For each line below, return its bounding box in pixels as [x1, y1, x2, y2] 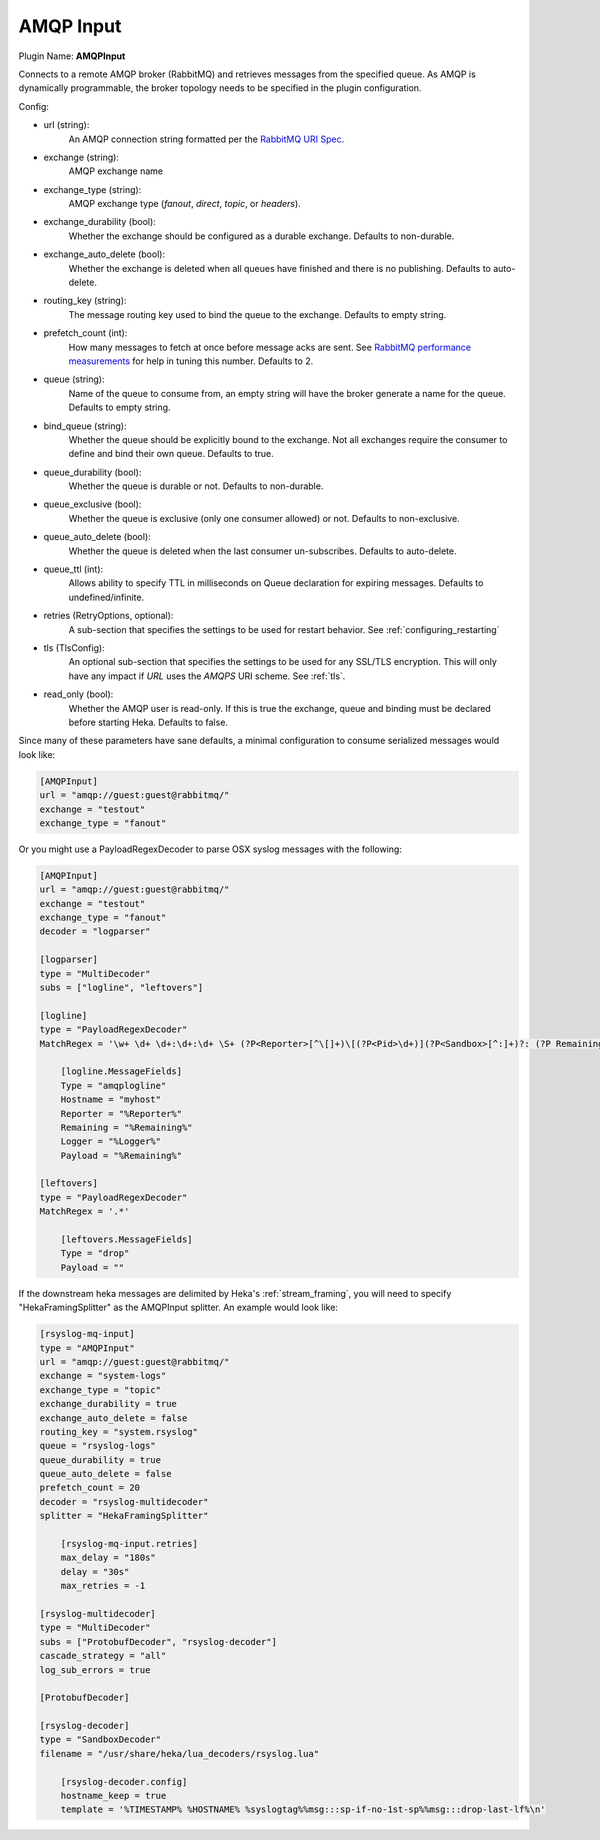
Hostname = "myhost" [60, 1094, 162, 1105]
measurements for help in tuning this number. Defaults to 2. [68, 355, 314, 367]
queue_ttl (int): [43, 563, 104, 575]
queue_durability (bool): [43, 466, 142, 478]
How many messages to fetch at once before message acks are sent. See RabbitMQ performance [68, 341, 472, 353]
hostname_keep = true [60, 1790, 167, 1802]
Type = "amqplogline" [60, 1080, 167, 1091]
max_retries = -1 [60, 1580, 146, 1592]
